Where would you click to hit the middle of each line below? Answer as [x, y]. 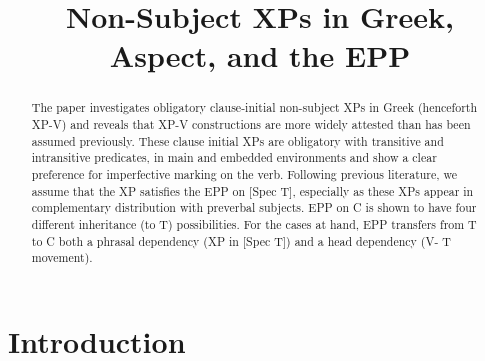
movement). [62, 257]
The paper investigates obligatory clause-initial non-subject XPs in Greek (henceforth [254, 107]
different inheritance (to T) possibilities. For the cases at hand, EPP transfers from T [254, 223]
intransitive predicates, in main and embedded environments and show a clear [234, 157]
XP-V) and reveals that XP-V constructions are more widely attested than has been [251, 124]
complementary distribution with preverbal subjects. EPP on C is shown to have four [254, 207]
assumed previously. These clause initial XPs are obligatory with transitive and [237, 140]
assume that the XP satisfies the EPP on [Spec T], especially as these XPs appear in [252, 190]
